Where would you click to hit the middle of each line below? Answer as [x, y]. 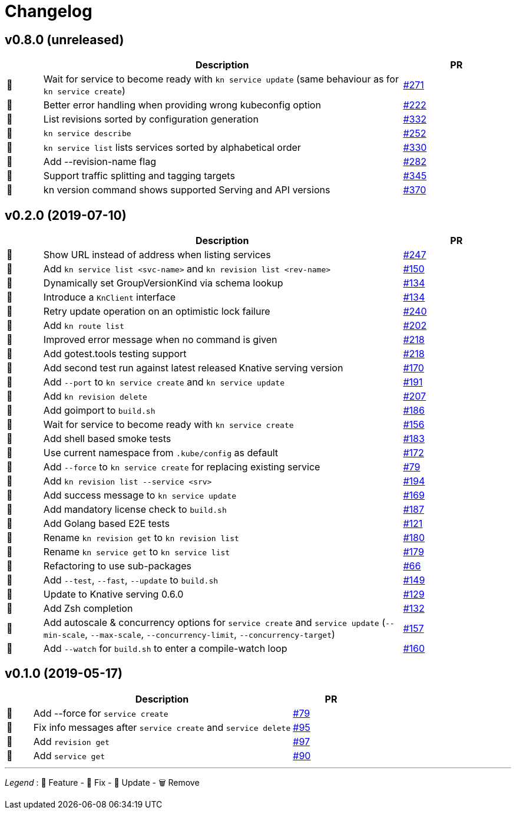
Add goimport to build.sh [99, 411]
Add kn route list [84, 326]
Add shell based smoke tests [107, 439]
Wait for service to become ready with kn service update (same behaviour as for [221, 79]
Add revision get [71, 741]
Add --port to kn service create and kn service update [164, 382]
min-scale [64, 635]
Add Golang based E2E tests [107, 524]
